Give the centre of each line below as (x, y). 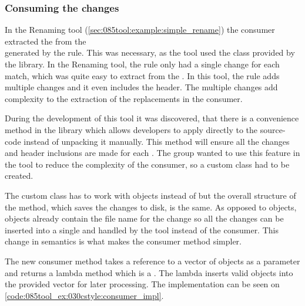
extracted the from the (46, 41)
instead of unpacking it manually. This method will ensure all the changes (157, 141)
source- (273, 129)
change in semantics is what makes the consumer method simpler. (123, 241)
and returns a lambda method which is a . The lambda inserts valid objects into (149, 272)
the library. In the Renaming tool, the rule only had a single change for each (142, 64)
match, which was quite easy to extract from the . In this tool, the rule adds (142, 75)
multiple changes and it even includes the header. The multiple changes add (141, 87)
